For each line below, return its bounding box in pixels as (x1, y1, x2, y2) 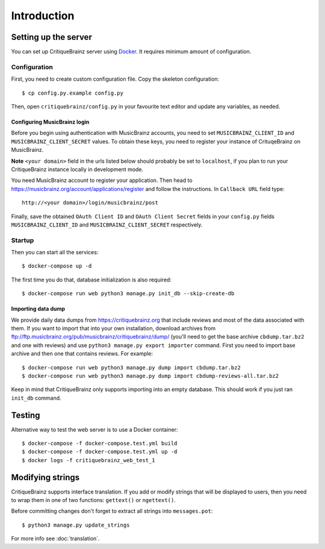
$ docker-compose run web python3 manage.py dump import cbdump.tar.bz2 (22, 364, 241, 371)
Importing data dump (11, 305, 66, 313)
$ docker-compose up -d (22, 263, 92, 269)
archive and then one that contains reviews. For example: (11, 350, 153, 357)
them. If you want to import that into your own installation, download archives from (11, 324, 216, 331)
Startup (11, 236, 34, 244)
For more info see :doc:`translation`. (11, 535, 100, 542)
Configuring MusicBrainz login (11, 118, 90, 125)
